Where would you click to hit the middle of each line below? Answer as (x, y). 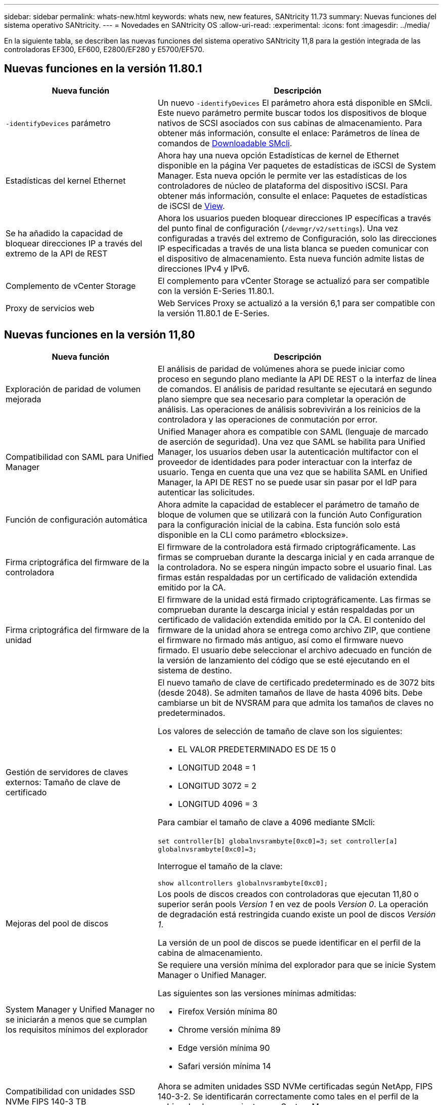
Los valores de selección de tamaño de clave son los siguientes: (280, 731)
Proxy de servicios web (50, 308)
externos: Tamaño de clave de (63, 782)
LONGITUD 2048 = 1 (217, 767)
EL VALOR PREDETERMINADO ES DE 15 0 (257, 749)
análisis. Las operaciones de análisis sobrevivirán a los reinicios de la (289, 409)
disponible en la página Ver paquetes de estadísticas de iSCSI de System (297, 165)
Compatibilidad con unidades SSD (71, 1091)
